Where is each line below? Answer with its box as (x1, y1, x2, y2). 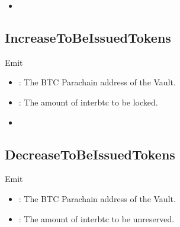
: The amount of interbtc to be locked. (18, 95, 158, 108)
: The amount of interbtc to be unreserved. (18, 212, 175, 225)
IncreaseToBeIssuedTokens (5, 28, 171, 46)
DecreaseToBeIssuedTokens (5, 145, 175, 163)
